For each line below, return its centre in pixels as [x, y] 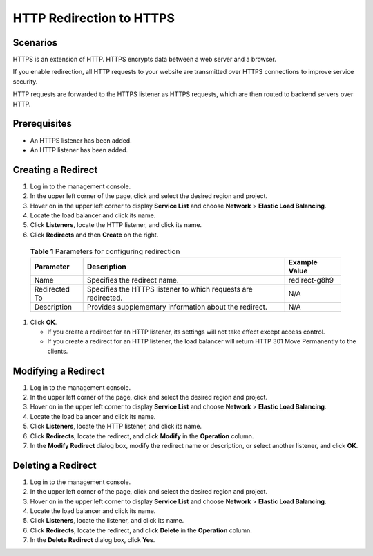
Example [303, 262]
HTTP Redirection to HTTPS [94, 18]
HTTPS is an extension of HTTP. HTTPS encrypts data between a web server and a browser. [144, 60]
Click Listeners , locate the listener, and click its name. [107, 521]
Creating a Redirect [55, 170]
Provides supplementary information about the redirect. [177, 307]
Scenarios [35, 43]
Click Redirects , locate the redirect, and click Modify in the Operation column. [142, 436]
